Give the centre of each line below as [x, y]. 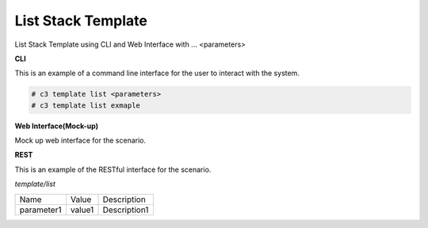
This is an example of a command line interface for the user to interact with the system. [157, 73]
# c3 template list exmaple [86, 105]
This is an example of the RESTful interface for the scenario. [113, 169]
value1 [82, 210]
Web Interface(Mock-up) [57, 126]
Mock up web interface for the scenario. [80, 141]
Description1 [126, 210]
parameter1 [40, 210]
